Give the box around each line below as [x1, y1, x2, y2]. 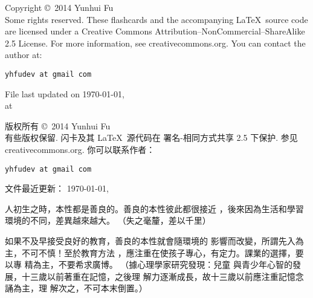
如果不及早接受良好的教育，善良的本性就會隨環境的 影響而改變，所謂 [5, 235, 279, 247]
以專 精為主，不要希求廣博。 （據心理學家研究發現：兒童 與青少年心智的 [5, 258, 293, 271]
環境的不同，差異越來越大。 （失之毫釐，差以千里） [5, 214, 211, 227]
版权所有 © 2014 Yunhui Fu [5, 119, 111, 132]
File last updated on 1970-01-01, [5, 87, 124, 100]
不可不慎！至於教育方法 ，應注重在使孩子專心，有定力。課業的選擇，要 [21, 246, 304, 259]
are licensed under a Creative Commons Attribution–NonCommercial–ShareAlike [5, 25, 305, 37]
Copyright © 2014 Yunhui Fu [5, 1, 114, 13]
